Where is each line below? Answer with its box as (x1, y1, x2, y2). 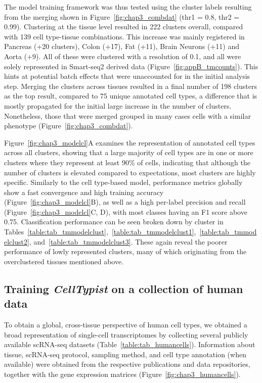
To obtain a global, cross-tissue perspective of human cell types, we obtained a (4, 319, 247, 330)
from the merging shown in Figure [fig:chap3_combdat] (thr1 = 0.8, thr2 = (4, 11, 240, 22)
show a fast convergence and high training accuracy (4, 186, 164, 197)
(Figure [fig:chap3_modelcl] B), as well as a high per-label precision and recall (4, 197, 246, 207)
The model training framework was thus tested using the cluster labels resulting (4, 2, 252, 12)
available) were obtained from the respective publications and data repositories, (4, 359, 250, 369)
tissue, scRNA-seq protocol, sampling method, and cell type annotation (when (4, 349, 246, 359)
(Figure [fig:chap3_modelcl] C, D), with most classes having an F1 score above (4, 206, 247, 217)
